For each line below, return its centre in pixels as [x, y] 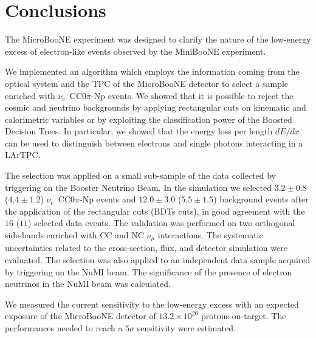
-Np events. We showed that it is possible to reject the [192, 95]
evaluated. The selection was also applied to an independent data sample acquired [158, 260]
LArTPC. [23, 155]
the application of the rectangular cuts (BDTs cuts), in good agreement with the [155, 211]
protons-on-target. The [244, 316]
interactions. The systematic [210, 235]
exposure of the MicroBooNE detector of [81, 316]
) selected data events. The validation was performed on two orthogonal [162, 223]
